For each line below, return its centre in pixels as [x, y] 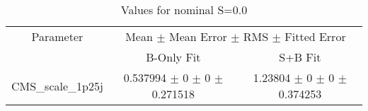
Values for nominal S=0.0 [184, 10]
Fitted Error [315, 36]
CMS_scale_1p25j [57, 86]
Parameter [57, 36]
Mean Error [198, 36]
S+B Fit [300, 57]
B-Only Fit [173, 57]
